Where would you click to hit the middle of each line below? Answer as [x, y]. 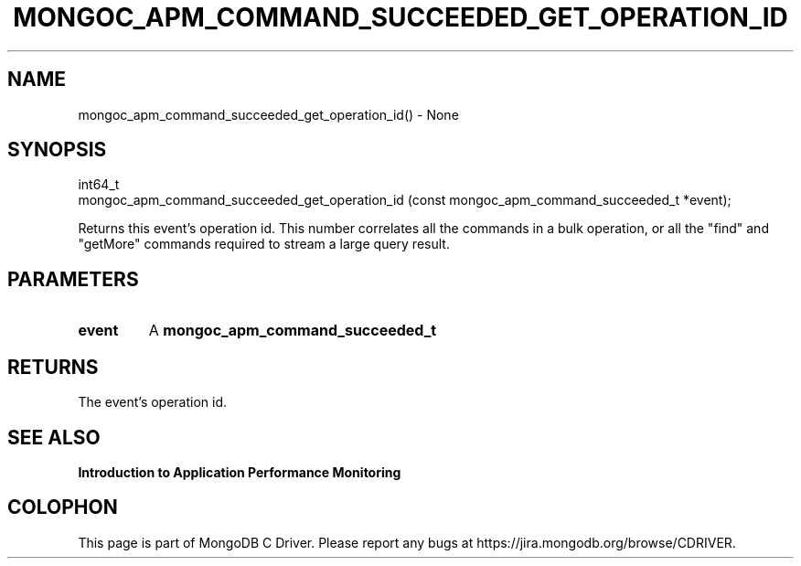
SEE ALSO [54, 437]
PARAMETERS [73, 279]
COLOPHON [63, 507]
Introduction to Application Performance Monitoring [240, 472]
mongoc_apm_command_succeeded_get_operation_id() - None [268, 114]
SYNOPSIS [57, 150]
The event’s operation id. [153, 402]
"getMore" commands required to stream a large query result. [264, 244]
